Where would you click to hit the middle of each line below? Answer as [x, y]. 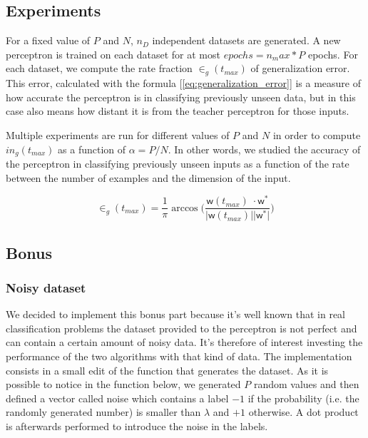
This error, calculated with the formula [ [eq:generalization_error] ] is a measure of [183, 83]
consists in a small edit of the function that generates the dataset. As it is [167, 370]
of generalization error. [300, 68]
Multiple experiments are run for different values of [118, 134]
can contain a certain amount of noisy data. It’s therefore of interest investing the [184, 342]
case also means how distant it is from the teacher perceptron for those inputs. [178, 111]
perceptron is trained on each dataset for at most [113, 54]
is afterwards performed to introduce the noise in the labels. [137, 426]
